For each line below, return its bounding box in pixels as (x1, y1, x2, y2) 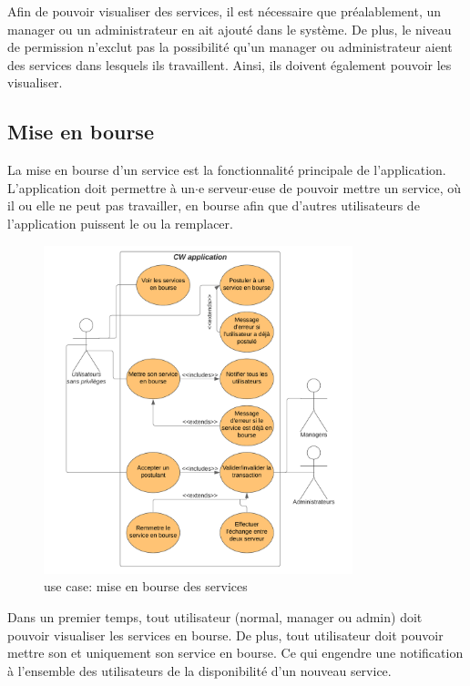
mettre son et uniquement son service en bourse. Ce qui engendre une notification (7, 643, 464, 662)
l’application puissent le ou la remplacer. (7, 213, 233, 232)
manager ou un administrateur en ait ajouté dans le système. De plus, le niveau (7, 19, 452, 38)
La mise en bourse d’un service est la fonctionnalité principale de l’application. (7, 160, 446, 179)
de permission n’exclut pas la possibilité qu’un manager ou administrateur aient (7, 37, 453, 56)
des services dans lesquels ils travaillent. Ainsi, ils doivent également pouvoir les (7, 55, 452, 74)
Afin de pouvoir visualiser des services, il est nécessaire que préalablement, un (7, 2, 441, 20)
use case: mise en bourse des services (44, 577, 248, 596)
